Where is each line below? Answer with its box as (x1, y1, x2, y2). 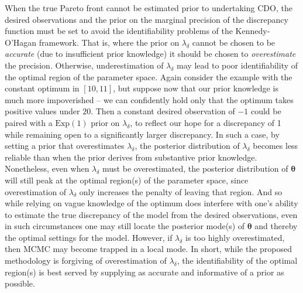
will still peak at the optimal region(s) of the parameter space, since (5, 173, 249, 186)
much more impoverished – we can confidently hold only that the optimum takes (5, 93, 294, 105)
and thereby (254, 220, 298, 232)
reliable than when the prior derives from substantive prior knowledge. (5, 151, 257, 163)
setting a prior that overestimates (5, 139, 125, 152)
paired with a (5, 116, 53, 128)
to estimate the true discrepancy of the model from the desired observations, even (5, 208, 298, 220)
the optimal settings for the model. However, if (5, 231, 173, 243)
